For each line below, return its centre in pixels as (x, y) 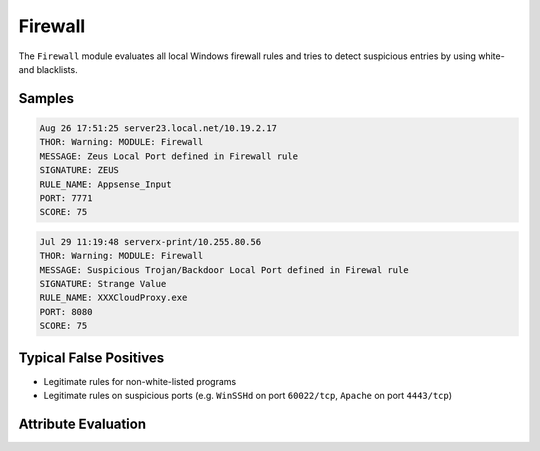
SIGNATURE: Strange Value (103, 284)
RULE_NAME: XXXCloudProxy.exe (113, 298)
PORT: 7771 (66, 198)
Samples (46, 98)
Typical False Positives (91, 357)
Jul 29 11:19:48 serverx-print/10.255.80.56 (150, 241)
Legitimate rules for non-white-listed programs (140, 381)
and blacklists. (48, 69)
